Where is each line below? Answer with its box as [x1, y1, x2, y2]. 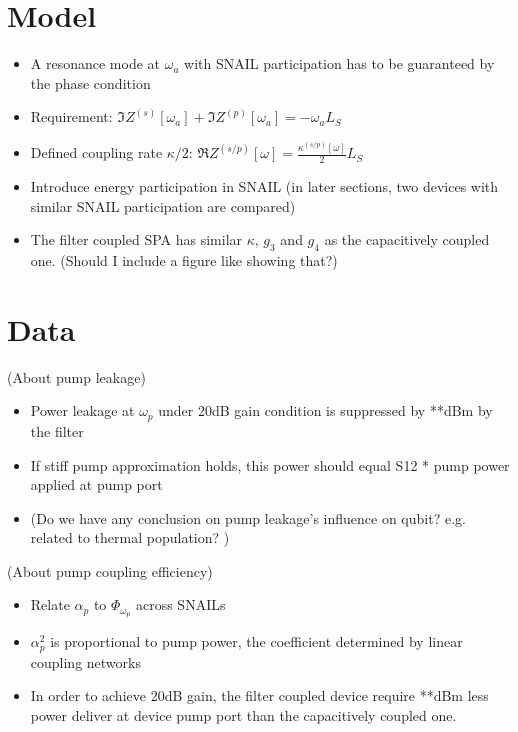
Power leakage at [30, 400, 135, 421]
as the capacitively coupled [324, 229, 490, 250]
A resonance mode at [30, 53, 161, 74]
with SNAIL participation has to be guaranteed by [184, 53, 495, 74]
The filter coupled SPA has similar [30, 229, 243, 250]
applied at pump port [30, 474, 163, 495]
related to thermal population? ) [30, 527, 230, 548]
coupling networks [30, 651, 141, 672]
